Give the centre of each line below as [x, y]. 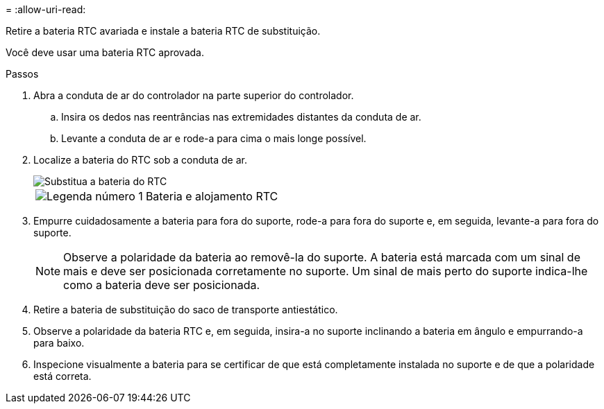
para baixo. [59, 343]
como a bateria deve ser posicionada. [162, 285]
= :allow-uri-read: [46, 9]
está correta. [62, 376]
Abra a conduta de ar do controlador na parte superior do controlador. [194, 95]
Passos [22, 74]
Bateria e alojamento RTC [212, 196]
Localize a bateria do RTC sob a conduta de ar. [140, 160]
